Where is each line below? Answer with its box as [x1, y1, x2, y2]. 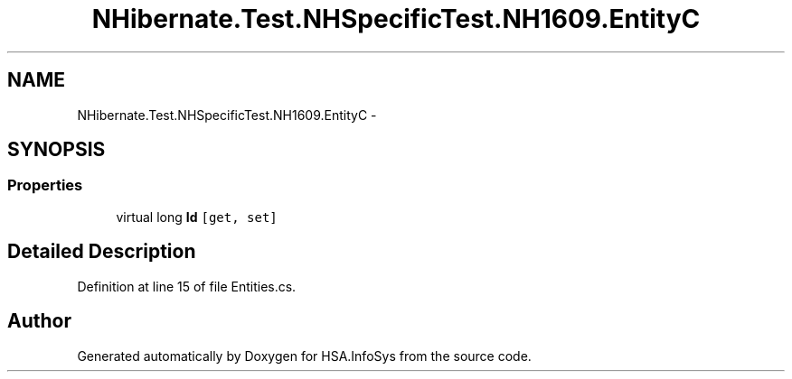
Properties [7, 176, 83, 195]
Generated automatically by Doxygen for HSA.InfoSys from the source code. [77, 347, 532, 364]
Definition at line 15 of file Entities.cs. [77, 278, 297, 294]
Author [7, 310, 71, 333]
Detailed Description [7, 240, 196, 263]
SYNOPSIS [7, 138, 106, 162]
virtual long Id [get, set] [116, 208, 278, 225]
